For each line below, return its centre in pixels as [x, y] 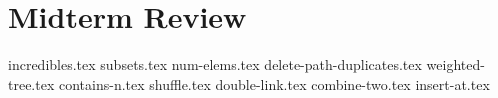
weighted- [455, 64]
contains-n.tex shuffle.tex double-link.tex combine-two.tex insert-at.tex [274, 83]
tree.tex [31, 83]
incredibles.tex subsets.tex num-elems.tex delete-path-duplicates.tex [215, 64]
